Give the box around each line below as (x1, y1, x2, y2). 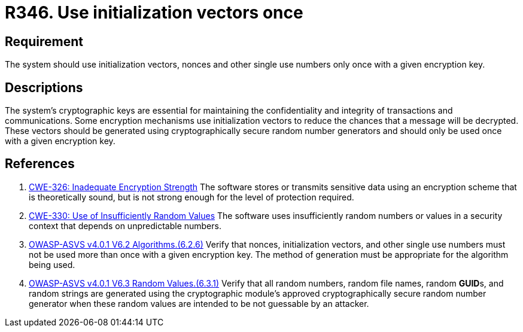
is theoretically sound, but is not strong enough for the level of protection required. (29, 191, 354, 202)
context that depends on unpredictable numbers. (29, 220, 221, 231)
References (5, 156, 75, 172)
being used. (29, 259, 75, 270)
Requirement (5, 33, 84, 49)
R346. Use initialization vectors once (5, 2, 303, 23)
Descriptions (5, 80, 83, 95)
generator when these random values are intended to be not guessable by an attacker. (29, 298, 369, 309)
